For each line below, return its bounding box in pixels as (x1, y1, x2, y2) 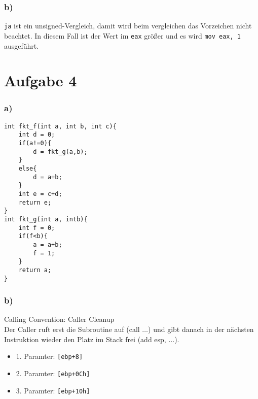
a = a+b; (33, 241, 62, 248)
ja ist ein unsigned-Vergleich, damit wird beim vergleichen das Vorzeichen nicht (4, 20, 252, 31)
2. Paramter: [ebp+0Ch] (16, 368, 90, 378)
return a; (18, 266, 52, 274)
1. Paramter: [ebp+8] (16, 351, 83, 361)
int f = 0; (18, 224, 55, 231)
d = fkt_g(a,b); (33, 148, 88, 155)
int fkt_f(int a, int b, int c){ (4, 122, 117, 130)
